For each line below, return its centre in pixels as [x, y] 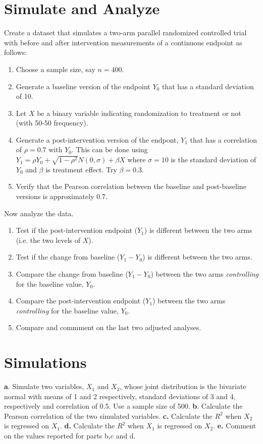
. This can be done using [110, 149]
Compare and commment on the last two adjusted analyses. [109, 327]
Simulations [45, 362]
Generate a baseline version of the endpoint [83, 86]
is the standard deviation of [214, 160]
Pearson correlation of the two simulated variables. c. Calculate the [108, 416]
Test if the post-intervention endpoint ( [76, 230]
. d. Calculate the [87, 426]
